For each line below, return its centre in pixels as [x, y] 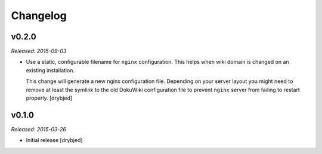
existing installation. [50, 70]
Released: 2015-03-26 [39, 129]
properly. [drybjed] [49, 98]
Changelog [39, 16]
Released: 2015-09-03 [39, 51]
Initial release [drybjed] [54, 140]
